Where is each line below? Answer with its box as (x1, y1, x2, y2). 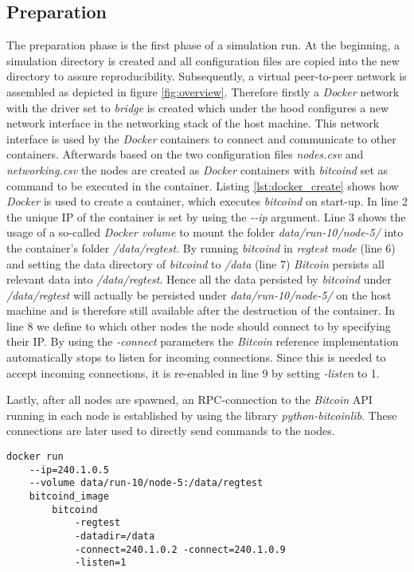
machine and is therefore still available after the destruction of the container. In (6, 302, 396, 319)
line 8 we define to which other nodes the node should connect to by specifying (6, 317, 391, 334)
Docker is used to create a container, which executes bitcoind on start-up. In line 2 (6, 193, 408, 210)
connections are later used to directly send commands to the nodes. (6, 422, 335, 439)
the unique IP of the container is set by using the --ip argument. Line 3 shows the (6, 208, 406, 225)
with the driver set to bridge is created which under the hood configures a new (6, 99, 389, 116)
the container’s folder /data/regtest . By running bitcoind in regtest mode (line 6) (6, 239, 396, 256)
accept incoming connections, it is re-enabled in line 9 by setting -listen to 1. (6, 364, 380, 381)
